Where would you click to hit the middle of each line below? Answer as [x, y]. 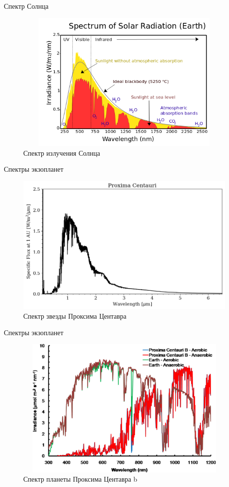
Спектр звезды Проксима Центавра [75, 316]
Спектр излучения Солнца [62, 153]
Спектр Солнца [26, 6]
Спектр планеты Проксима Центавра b [80, 479]
